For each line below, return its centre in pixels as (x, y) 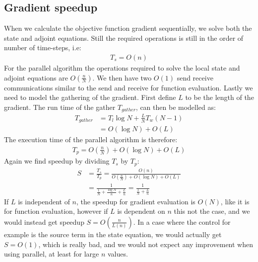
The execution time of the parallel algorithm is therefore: (91, 139)
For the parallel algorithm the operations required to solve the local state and (122, 68)
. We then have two (122, 77)
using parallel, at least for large (52, 254)
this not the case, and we (212, 211)
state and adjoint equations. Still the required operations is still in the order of (124, 38)
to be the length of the (220, 97)
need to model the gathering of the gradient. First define (90, 97)
